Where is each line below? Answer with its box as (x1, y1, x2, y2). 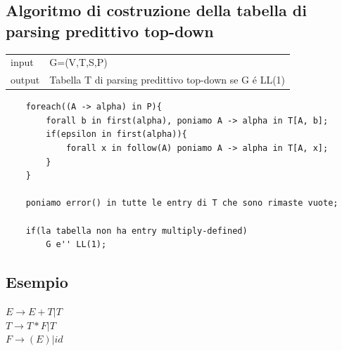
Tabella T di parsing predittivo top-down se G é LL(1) (49, 72, 286, 87)
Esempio (6, 271, 68, 293)
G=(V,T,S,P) (49, 55, 108, 69)
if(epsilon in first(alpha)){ (46, 129, 187, 140)
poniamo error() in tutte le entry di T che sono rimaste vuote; (25, 198, 338, 208)
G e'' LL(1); (46, 239, 107, 250)
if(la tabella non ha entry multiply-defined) (25, 225, 248, 236)
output (11, 72, 40, 87)
